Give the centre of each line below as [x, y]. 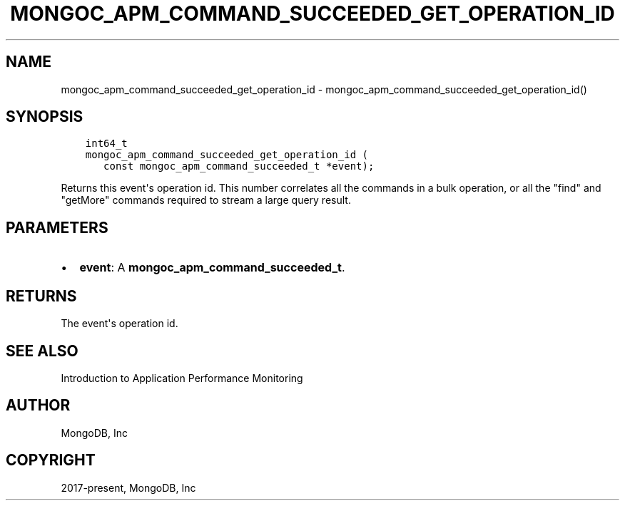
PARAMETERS [57, 227]
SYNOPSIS [45, 117]
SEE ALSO [42, 351]
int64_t [106, 144]
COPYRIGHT [51, 460]
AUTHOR [38, 406]
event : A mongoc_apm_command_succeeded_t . [212, 268]
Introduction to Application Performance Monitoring [182, 378]
